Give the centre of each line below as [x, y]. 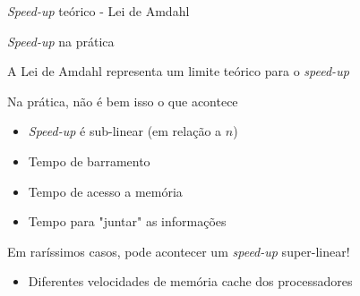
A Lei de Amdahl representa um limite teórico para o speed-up [178, 71]
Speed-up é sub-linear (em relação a [125, 131]
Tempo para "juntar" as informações [127, 221]
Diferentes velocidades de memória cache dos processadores [190, 281]
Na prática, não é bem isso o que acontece [123, 101]
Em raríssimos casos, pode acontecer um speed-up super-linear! [179, 251]
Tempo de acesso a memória [105, 191]
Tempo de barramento [89, 161]
